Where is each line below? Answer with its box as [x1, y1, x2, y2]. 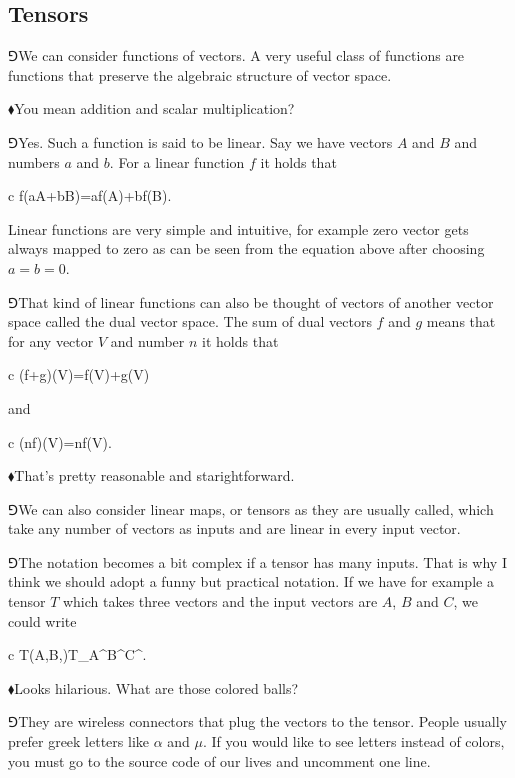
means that [426, 311, 496, 332]
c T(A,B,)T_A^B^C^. [8, 644, 147, 665]
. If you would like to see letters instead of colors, [202, 731, 505, 752]
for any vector [8, 330, 94, 351]
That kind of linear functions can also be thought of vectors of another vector [18, 291, 494, 312]
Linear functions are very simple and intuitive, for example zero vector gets [8, 218, 469, 239]
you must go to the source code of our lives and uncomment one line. [8, 750, 431, 771]
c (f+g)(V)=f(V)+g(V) [8, 364, 150, 385]
